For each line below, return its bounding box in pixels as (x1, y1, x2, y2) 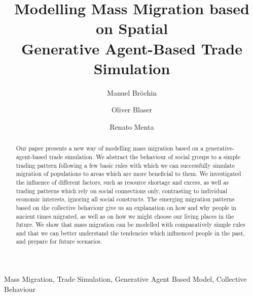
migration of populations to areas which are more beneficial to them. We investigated (16, 169, 241, 178)
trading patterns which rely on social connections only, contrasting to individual (16, 186, 228, 195)
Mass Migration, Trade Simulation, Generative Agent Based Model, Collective (4, 274, 247, 284)
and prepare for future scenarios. (16, 237, 102, 246)
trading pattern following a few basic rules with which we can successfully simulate (16, 161, 235, 169)
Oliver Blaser (111, 104, 153, 115)
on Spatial (95, 18, 168, 39)
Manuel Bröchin (107, 87, 157, 98)
